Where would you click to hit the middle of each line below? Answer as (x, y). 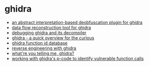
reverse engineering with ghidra (44, 48)
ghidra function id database (39, 43)
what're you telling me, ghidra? (43, 53)
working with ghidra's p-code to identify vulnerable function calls (78, 58)
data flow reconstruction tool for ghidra (51, 27)
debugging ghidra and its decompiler (49, 33)
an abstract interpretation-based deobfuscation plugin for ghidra (77, 22)
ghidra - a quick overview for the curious (53, 38)
